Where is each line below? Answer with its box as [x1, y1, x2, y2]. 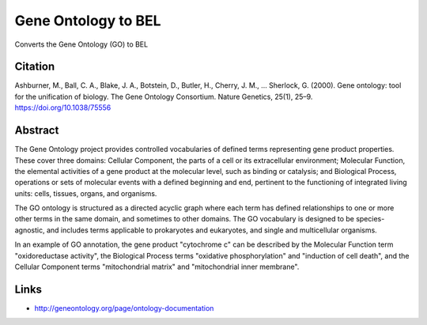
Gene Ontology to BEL [14, 12, 161, 29]
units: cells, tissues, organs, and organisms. [14, 188, 157, 198]
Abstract [14, 123, 59, 138]
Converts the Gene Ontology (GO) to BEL [14, 40, 149, 49]
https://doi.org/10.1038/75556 [14, 103, 111, 112]
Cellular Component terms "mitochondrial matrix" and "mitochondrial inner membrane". [14, 262, 300, 272]
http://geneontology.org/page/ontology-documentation [34, 303, 214, 312]
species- [356, 214, 385, 224]
